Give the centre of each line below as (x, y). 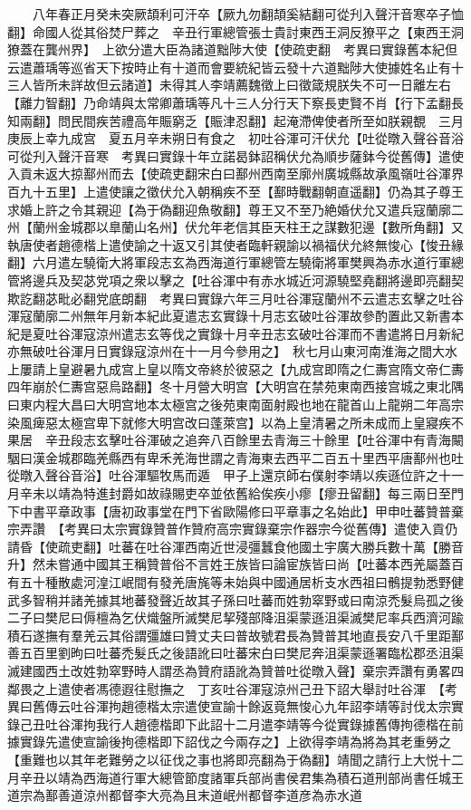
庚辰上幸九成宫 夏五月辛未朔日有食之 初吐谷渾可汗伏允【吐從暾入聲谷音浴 (235, 138)
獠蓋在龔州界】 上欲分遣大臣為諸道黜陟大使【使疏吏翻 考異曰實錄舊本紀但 (232, 49)
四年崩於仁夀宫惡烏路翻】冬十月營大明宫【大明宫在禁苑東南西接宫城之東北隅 (235, 386)
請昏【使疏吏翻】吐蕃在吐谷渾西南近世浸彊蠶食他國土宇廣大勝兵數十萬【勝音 (235, 546)
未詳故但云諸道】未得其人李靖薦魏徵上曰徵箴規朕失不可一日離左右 (254, 85)
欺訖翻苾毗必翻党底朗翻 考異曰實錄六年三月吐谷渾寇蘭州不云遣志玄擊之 (223, 298)
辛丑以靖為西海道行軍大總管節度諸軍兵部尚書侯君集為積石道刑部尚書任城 (235, 777)
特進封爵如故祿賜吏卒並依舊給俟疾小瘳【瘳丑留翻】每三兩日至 (267, 493)
